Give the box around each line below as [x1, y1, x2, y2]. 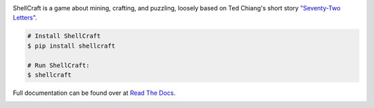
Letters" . [12, 14, 37, 22]
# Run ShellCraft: [27, 61, 90, 69]
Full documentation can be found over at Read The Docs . [12, 89, 176, 97]
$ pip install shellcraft [27, 42, 116, 50]
